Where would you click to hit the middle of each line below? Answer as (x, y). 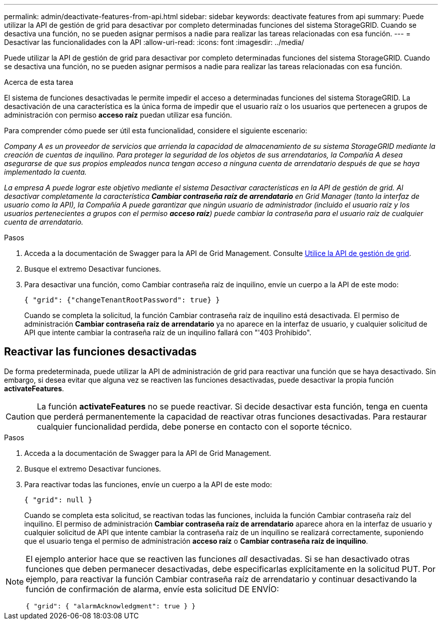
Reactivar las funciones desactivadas (100, 352)
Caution (20, 416)
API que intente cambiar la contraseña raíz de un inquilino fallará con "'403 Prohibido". (168, 332)
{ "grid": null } (58, 500)
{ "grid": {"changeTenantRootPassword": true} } (122, 300)
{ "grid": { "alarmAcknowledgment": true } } (111, 606)
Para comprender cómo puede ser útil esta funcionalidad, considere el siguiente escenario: (156, 131)
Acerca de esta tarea (39, 82)
